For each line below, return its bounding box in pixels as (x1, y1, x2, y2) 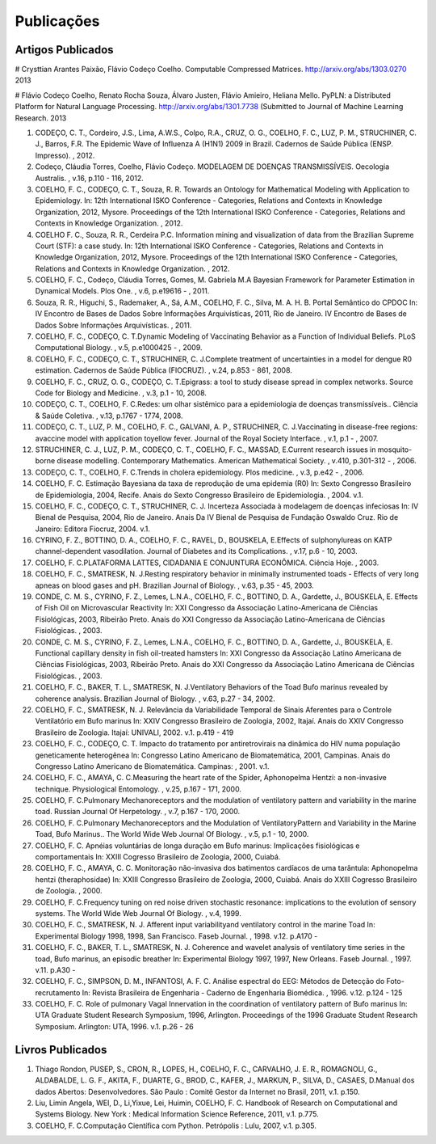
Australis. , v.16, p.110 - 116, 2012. (35, 173, 145, 183)
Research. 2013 (15, 113, 67, 123)
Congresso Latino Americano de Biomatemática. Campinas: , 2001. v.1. (35, 761, 270, 771)
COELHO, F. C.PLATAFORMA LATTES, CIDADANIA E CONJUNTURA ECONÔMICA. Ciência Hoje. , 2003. (35, 558, 379, 568)
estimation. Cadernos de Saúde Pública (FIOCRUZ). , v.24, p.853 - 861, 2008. (35, 365, 292, 375)
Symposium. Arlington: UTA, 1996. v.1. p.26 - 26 (35, 1021, 194, 1031)
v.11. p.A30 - (35, 965, 76, 974)
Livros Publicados (15, 1043, 107, 1057)
